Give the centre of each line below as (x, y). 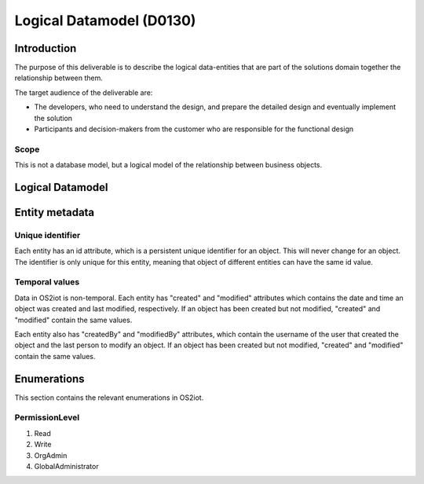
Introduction (46, 48)
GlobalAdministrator (66, 467)
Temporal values (47, 282)
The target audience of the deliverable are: (84, 92)
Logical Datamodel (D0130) (105, 20)
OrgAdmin (51, 455)
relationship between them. (59, 78)
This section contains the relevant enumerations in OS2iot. (109, 398)
